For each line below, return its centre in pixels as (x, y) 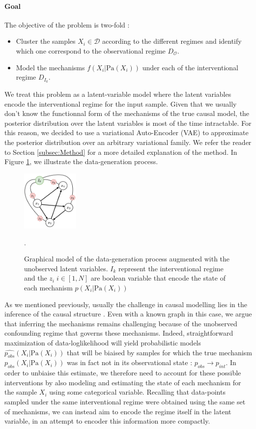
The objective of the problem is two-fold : (67, 24)
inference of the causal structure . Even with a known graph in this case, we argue (128, 314)
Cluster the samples (46, 41)
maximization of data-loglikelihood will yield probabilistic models (103, 342)
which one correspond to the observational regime (91, 50)
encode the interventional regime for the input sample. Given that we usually (121, 103)
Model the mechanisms (50, 67)
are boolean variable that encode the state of (158, 278)
